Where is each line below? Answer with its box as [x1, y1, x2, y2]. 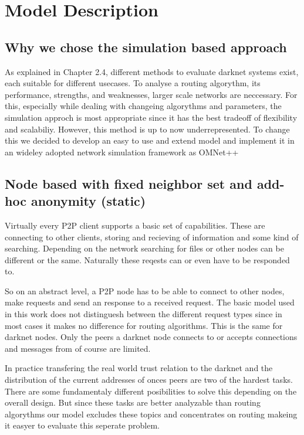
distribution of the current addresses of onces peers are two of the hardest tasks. [5, 373, 293, 386]
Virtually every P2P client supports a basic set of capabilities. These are [5, 219, 265, 231]
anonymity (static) [31, 192, 146, 210]
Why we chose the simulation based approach [5, 38, 287, 56]
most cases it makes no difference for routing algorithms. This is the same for [5, 319, 283, 331]
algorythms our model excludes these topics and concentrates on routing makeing [5, 407, 298, 420]
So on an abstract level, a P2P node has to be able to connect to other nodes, [5, 284, 285, 297]
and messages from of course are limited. [5, 342, 151, 354]
